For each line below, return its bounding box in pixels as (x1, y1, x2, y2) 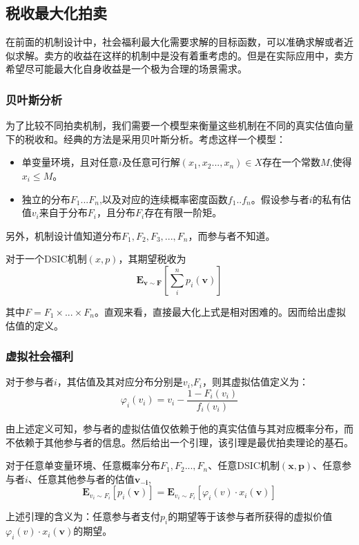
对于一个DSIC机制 (6, 251, 87, 266)
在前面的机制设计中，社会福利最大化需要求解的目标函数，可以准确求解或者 (6, 35, 344, 49)
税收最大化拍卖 (6, 2, 107, 23)
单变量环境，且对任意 (21, 155, 119, 169)
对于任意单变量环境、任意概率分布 (6, 458, 160, 472)
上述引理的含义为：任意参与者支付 (6, 509, 160, 524)
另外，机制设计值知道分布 (6, 228, 122, 242)
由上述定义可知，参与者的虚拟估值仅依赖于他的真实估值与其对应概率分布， (6, 421, 344, 436)
